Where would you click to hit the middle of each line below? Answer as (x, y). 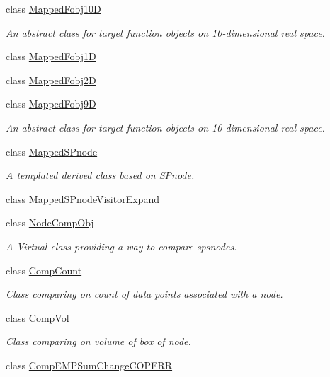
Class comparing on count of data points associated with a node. (144, 294)
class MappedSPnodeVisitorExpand (82, 198)
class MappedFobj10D (53, 8)
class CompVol (38, 317)
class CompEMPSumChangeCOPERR (89, 365)
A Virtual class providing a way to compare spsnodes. (121, 246)
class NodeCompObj (50, 222)
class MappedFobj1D (51, 56)
